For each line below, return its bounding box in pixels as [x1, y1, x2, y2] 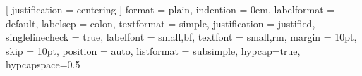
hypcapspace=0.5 [6, 57, 80, 72]
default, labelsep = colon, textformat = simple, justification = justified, [6, 15, 315, 30]
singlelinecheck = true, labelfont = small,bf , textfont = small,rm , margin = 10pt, [6, 30, 357, 44]
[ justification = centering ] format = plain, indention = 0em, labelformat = [6, 2, 335, 16]
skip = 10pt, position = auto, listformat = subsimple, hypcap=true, [6, 43, 301, 58]
